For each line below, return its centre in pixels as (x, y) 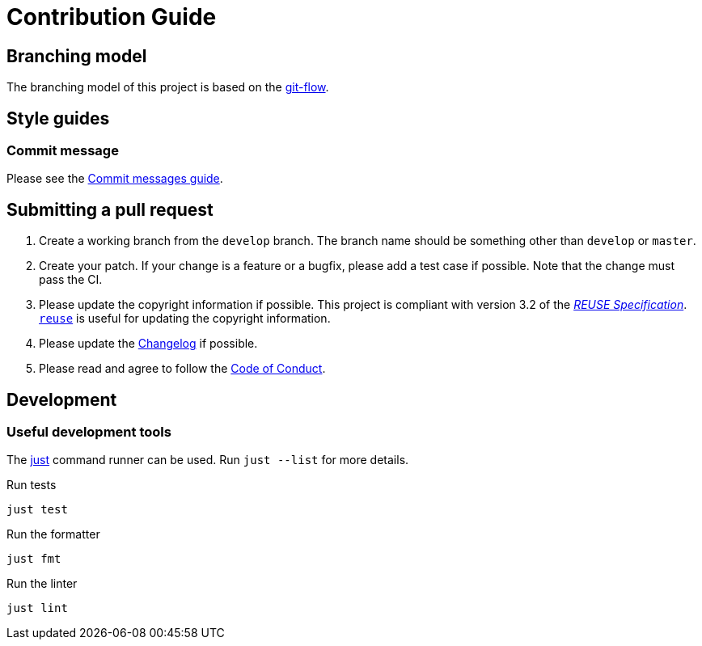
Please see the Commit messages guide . (115, 179)
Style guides (58, 118)
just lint (37, 608)
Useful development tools (89, 432)
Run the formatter (53, 534)
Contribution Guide (112, 17)
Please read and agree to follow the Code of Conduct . (182, 369)
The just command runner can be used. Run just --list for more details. (208, 460)
